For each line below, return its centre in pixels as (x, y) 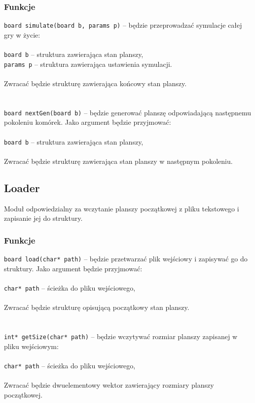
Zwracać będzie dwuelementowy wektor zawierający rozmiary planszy (109, 385)
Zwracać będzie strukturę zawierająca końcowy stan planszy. (95, 83)
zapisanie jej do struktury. (43, 218)
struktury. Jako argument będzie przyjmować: (73, 268)
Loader (22, 187)
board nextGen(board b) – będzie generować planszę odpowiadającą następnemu (128, 112)
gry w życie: (22, 34)
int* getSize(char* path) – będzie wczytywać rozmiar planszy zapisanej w (121, 336)
